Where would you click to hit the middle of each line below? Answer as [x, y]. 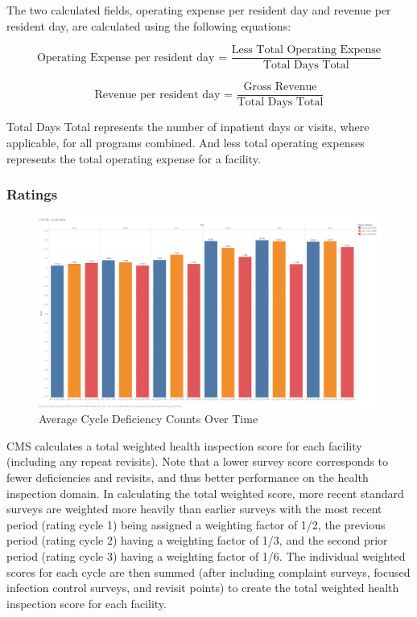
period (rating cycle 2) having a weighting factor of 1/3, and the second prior [197, 540]
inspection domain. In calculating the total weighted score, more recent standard [205, 493]
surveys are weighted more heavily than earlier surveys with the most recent [194, 509]
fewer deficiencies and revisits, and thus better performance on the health [188, 477]
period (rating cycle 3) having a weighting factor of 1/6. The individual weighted [206, 555]
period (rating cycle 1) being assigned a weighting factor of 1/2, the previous [196, 524]
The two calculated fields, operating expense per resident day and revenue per [199, 10]
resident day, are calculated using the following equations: [149, 25]
